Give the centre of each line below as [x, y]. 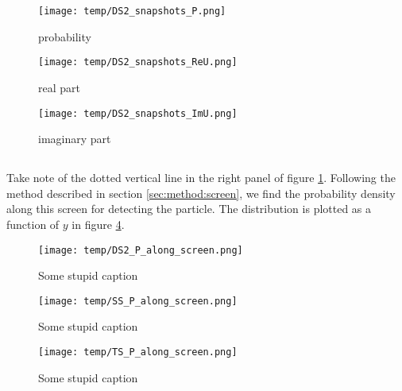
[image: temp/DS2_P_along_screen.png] [141, 250]
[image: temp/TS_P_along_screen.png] [138, 352]
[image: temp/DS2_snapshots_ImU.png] [138, 113]
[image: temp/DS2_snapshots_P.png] [132, 11]
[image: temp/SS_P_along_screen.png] [138, 301]
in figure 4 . [98, 224]
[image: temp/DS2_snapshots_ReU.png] [138, 62]
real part [59, 87]
